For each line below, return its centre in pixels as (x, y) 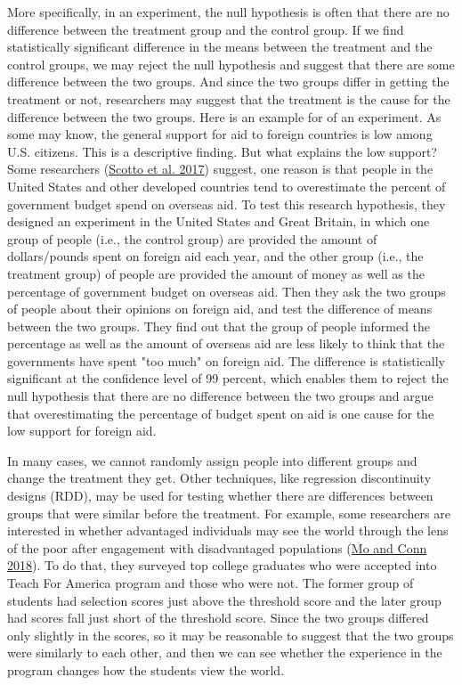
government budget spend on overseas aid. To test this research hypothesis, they (227, 204)
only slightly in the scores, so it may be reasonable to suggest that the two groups (231, 635)
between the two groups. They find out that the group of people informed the (219, 326)
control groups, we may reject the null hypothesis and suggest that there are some (231, 64)
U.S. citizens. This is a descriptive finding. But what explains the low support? (222, 151)
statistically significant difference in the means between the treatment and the (220, 47)
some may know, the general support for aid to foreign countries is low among (220, 134)
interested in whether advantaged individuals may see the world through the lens (228, 530)
